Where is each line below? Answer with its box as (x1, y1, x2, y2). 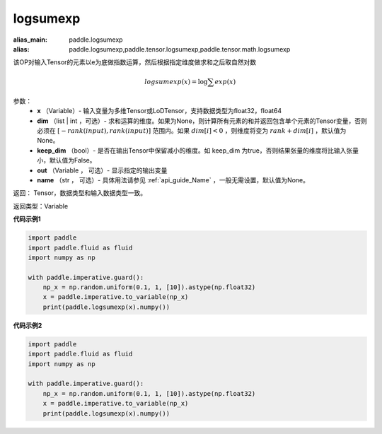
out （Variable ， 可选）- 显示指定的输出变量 (37, 166, 168, 175)
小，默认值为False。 (37, 156, 96, 165)
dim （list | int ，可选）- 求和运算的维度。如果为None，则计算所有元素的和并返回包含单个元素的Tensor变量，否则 (37, 117, 367, 125)
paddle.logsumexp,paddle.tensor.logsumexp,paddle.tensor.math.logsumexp (69, 45, 291, 53)
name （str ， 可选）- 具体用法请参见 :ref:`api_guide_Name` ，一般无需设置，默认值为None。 (37, 175, 310, 184)
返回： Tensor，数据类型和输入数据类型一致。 (13, 189, 147, 197)
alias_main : (13, 35, 47, 44)
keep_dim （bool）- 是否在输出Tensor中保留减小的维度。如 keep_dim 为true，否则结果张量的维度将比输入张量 (37, 146, 359, 155)
